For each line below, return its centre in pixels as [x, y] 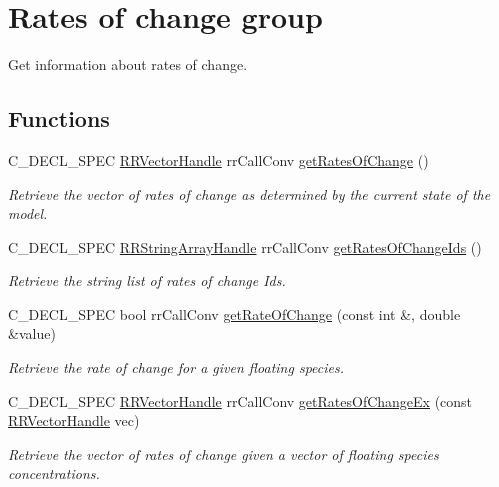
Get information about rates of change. [128, 64]
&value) [32, 333]
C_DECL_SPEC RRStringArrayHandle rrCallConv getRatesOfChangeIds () [245, 246]
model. [28, 213]
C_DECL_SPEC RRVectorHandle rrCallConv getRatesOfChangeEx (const [240, 400]
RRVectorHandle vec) [74, 420]
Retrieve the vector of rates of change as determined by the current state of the [249, 193]
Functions [59, 118]
